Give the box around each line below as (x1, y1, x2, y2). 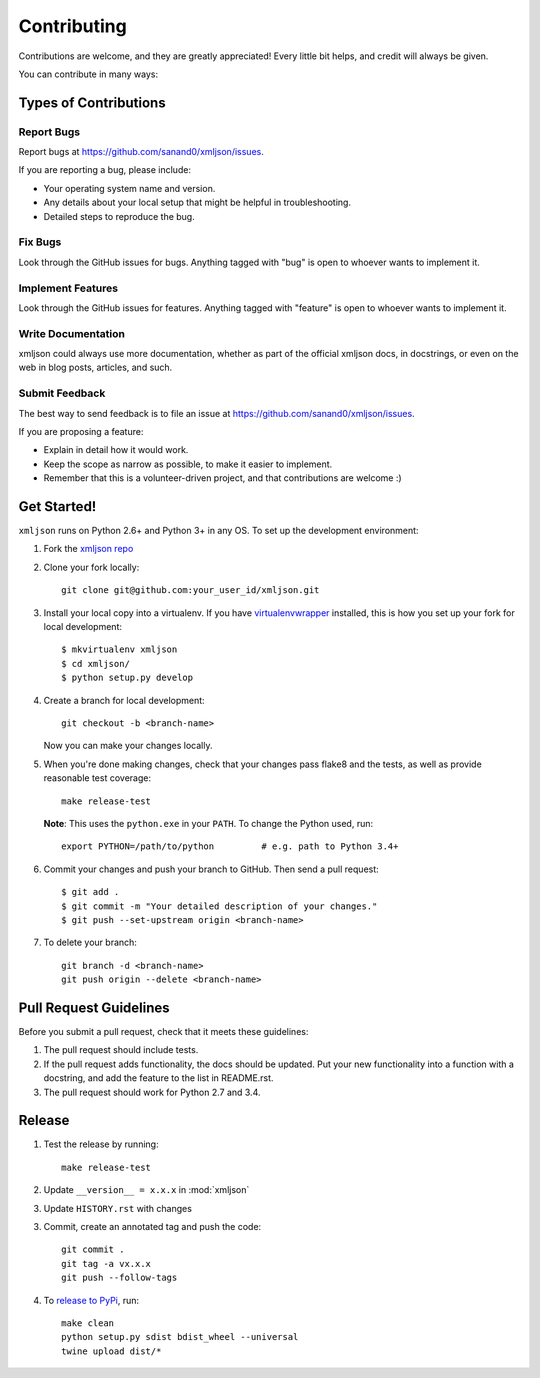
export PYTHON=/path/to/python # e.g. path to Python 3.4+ (61, 841, 399, 852)
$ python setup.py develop (61, 672, 194, 684)
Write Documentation (18, 326, 125, 340)
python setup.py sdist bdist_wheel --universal (61, 1331, 299, 1343)
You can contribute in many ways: (18, 68, 159, 80)
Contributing (18, 15, 127, 37)
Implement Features (18, 281, 119, 295)
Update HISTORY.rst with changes (43, 1202, 192, 1214)
